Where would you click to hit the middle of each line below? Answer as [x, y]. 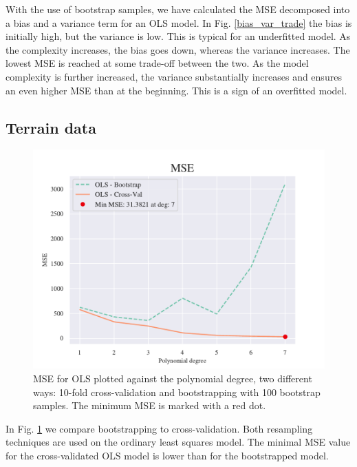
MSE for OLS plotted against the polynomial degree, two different [173, 378]
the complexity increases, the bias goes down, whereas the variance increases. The [178, 49]
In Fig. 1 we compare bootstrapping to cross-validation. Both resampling [159, 428]
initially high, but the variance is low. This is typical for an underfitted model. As [178, 36]
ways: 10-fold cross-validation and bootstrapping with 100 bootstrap [177, 392]
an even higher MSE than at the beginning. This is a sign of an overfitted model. [176, 90]
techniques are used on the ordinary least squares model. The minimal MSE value [178, 442]
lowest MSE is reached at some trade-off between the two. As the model [157, 63]
